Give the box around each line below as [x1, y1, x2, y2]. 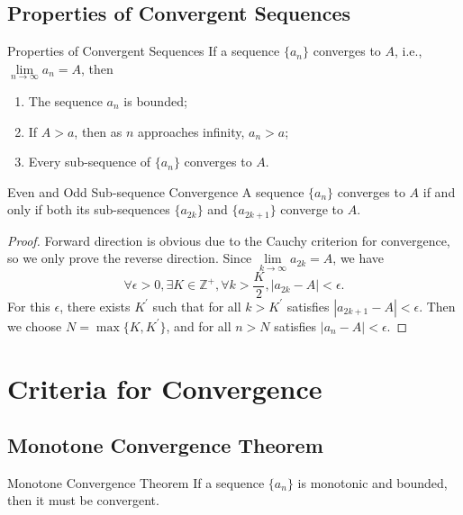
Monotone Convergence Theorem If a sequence [7, 473, 265, 492]
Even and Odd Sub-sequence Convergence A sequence [7, 182, 304, 201]
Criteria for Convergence [7, 369, 322, 406]
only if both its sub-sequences [7, 200, 170, 219]
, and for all [166, 316, 231, 335]
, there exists [59, 296, 131, 315]
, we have [332, 248, 385, 267]
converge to [280, 200, 344, 219]
